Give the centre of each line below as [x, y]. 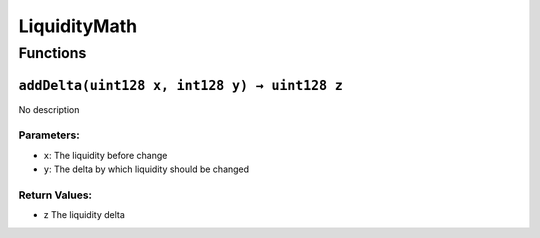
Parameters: [49, 135]
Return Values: [55, 195]
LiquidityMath [78, 26]
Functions [52, 53]
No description [49, 109]
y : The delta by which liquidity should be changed [146, 169]
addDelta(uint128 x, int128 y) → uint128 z [181, 85]
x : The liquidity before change [105, 155]
